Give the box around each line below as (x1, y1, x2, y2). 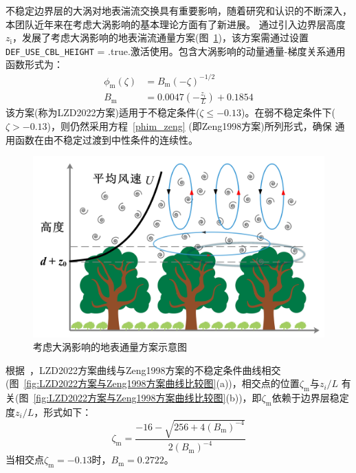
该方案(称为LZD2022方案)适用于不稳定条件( (5, 105, 200, 120)
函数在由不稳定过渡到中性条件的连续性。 (14, 132, 198, 146)
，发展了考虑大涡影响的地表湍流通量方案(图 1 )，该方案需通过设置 (12, 30, 309, 45)
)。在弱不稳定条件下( (241, 105, 335, 120)
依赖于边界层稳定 (271, 390, 349, 405)
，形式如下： (34, 404, 92, 419)
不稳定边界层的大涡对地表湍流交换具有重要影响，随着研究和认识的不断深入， (5, 3, 352, 17)
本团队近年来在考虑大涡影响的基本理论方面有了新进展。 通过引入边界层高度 (5, 16, 346, 31)
